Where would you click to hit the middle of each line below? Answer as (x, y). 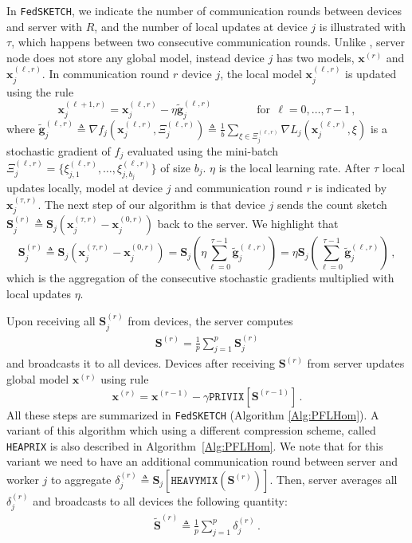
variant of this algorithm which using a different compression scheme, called (191, 430)
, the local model (261, 74)
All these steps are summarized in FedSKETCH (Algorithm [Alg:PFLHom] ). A (193, 414)
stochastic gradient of (59, 150)
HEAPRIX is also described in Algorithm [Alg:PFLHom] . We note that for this (195, 445)
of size (175, 167)
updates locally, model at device (85, 188)
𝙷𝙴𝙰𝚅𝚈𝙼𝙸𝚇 (194, 481)
